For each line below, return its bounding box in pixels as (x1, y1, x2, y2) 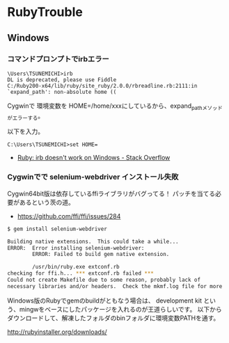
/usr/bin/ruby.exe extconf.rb (32, 264, 120, 271)
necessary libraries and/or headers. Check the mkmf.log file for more (7, 282, 223, 289)
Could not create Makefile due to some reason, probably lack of (7, 276, 200, 284)
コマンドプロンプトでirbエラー (7, 54, 109, 63)
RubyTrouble (7, 4, 84, 20)
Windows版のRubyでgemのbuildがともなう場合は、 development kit (7, 296, 203, 305)
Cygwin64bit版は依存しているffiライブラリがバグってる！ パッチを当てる (7, 189, 216, 198)
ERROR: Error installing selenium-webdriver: (7, 244, 145, 251)
